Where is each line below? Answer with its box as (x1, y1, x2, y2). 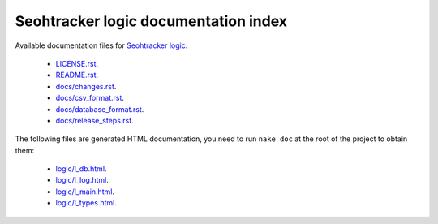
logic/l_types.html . (55, 198, 118, 208)
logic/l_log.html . (55, 175, 109, 185)
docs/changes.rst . (55, 81, 117, 91)
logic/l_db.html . (55, 164, 107, 174)
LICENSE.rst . (55, 58, 99, 68)
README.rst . (55, 70, 99, 80)
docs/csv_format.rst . (55, 93, 125, 103)
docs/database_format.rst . (55, 104, 144, 114)
